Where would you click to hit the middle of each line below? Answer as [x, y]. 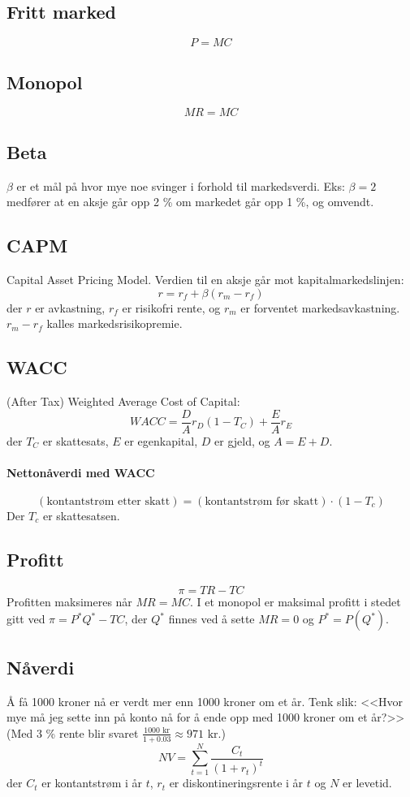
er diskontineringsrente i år [236, 783]
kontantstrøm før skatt [262, 502]
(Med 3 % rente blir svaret [73, 732]
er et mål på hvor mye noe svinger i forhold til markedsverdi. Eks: [181, 185]
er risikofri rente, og [171, 307]
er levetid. [367, 783]
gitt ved [26, 619]
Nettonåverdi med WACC [81, 472]
